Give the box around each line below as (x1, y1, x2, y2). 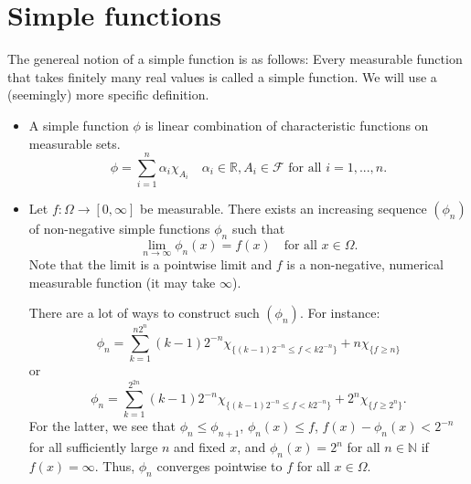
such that (231, 219, 285, 238)
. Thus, (94, 456, 135, 475)
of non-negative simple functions (28, 219, 210, 238)
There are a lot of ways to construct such (28, 303, 260, 322)
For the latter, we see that (28, 416, 176, 436)
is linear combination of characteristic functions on (145, 115, 429, 134)
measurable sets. (28, 133, 121, 153)
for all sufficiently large (28, 437, 158, 457)
